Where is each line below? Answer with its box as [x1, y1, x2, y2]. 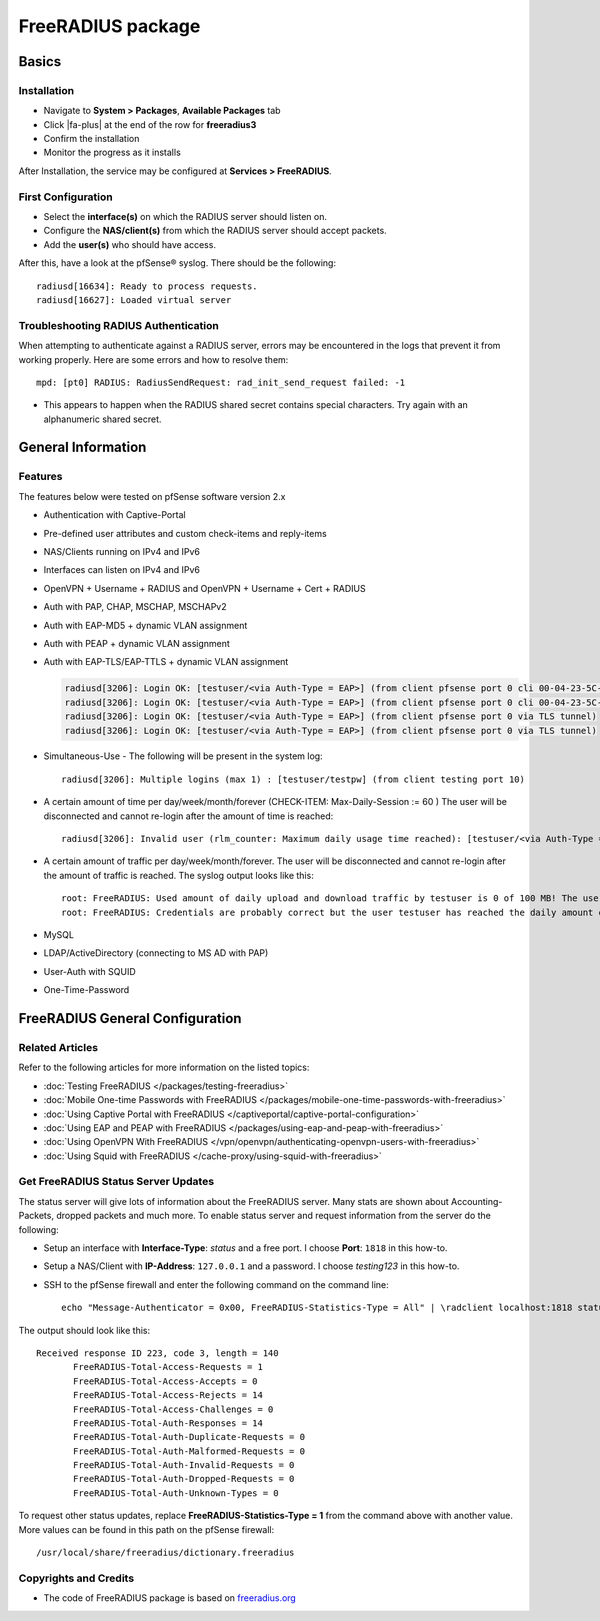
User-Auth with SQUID [43, 965, 136, 977]
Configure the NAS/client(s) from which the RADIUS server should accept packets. [43, 225, 387, 237]
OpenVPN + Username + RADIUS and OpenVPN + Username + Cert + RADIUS [43, 582, 366, 594]
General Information [18, 439, 147, 456]
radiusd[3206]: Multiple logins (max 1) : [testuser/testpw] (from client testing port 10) [61, 773, 525, 785]
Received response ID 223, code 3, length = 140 [36, 1347, 279, 1359]
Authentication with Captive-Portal [43, 509, 186, 521]
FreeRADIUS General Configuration [18, 1010, 242, 1027]
